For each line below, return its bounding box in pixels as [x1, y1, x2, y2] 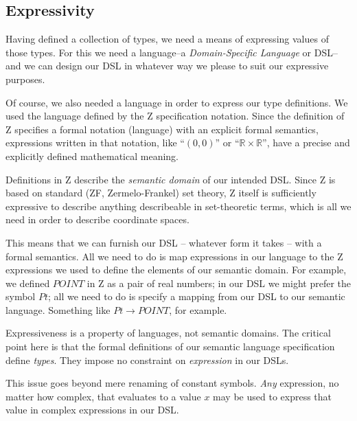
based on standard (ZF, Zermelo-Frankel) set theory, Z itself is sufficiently [5, 185, 316, 200]
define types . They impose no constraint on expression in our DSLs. [5, 352, 289, 367]
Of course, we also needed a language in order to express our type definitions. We [5, 95, 348, 109]
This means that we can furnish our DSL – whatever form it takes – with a [5, 235, 322, 249]
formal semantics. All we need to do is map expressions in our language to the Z [5, 249, 343, 263]
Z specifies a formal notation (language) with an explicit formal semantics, [5, 122, 319, 136]
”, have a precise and [262, 135, 350, 150]
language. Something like [5, 302, 111, 317]
